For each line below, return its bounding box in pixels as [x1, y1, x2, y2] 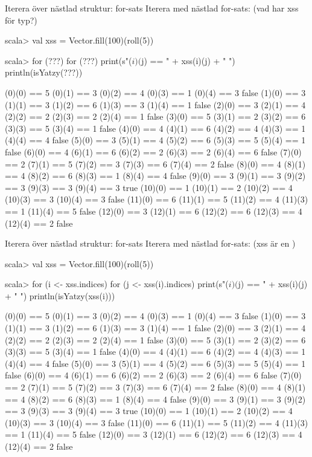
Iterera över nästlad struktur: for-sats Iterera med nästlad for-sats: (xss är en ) [5, 237, 296, 250]
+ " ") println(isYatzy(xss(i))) [5, 289, 115, 302]
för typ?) [5, 13, 37, 26]
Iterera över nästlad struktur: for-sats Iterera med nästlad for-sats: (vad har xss [5, 2, 299, 14]
